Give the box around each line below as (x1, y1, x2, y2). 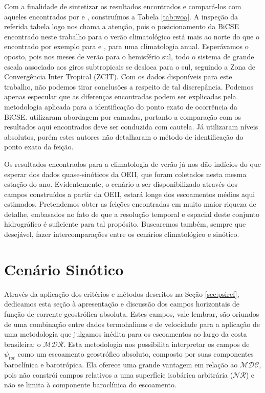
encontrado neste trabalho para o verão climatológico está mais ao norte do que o (4, 31, 259, 41)
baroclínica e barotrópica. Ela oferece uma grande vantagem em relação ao (4, 359, 238, 370)
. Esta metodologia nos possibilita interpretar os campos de (63, 338, 250, 349)
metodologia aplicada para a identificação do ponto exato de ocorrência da (4, 101, 237, 112)
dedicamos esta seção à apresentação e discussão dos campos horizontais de (4, 298, 240, 309)
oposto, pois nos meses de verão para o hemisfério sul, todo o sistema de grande (4, 51, 254, 61)
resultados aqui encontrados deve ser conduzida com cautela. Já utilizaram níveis (4, 121, 258, 132)
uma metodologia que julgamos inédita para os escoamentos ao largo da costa (4, 329, 247, 339)
